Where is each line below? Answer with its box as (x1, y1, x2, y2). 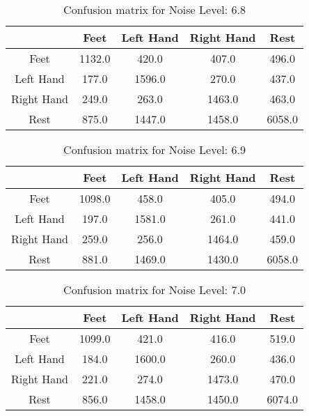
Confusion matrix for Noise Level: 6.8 (63, 1, 246, 17)
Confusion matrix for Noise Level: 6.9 (63, 141, 246, 157)
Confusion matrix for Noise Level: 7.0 (63, 282, 246, 298)
